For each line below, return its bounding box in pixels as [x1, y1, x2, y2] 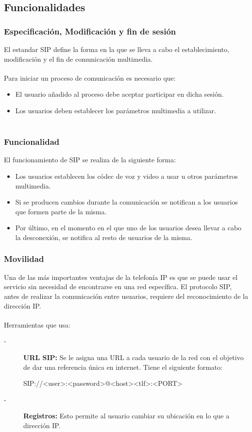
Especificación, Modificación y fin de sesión [4, 25, 176, 37]
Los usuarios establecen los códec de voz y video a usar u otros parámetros [15, 171, 238, 181]
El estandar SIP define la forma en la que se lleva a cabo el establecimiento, [4, 44, 230, 54]
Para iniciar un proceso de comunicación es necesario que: [4, 72, 176, 83]
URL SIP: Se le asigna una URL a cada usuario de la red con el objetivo [23, 352, 244, 362]
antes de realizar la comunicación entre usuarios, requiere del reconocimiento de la [4, 291, 248, 301]
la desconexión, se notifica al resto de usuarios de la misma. [15, 232, 192, 242]
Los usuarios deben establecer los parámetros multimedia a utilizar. [15, 105, 216, 115]
